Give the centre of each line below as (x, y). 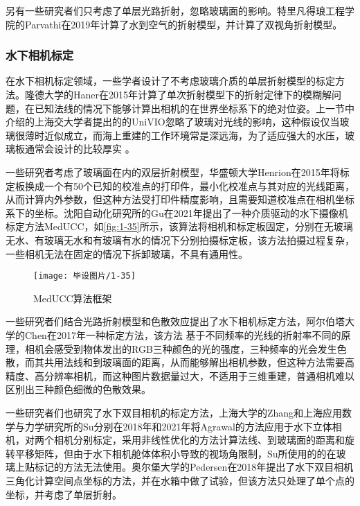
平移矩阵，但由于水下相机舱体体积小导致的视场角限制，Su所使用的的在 (175, 453)
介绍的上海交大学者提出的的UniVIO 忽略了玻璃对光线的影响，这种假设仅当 (173, 122)
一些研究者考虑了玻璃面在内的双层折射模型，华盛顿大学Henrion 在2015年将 (173, 172)
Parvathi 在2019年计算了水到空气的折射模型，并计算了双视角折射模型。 (183, 24)
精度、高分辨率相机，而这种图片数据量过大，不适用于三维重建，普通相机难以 (180, 375)
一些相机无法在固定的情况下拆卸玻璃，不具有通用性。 (127, 253)
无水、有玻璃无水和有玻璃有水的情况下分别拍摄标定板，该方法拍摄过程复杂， (180, 239)
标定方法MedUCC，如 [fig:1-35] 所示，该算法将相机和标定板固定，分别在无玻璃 (179, 226)
